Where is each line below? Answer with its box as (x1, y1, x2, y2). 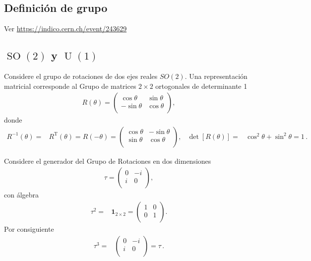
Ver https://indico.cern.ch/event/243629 (4, 23, 127, 34)
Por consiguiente (4, 224, 54, 234)
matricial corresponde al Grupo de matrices (4, 80, 136, 91)
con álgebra (4, 190, 39, 200)
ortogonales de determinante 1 (155, 80, 248, 91)
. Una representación (185, 71, 248, 81)
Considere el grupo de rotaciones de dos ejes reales (4, 71, 158, 81)
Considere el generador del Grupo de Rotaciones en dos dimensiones (4, 155, 211, 166)
